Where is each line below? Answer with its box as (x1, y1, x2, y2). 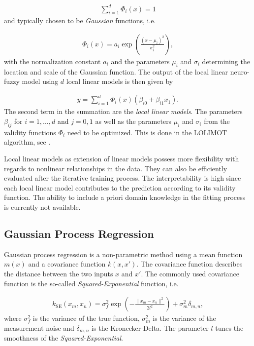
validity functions (4, 127, 56, 137)
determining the (202, 56, 250, 66)
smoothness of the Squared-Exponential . (4, 333, 123, 343)
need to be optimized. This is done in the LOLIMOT (67, 127, 227, 137)
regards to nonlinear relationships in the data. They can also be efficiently (4, 163, 227, 173)
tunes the (215, 322, 244, 333)
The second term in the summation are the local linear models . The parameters (4, 106, 243, 116)
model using (22, 76, 59, 86)
